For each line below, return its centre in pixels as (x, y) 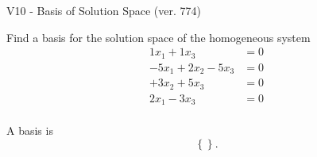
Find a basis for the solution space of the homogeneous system (158, 37)
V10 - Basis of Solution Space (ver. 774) (104, 10)
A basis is (30, 130)
